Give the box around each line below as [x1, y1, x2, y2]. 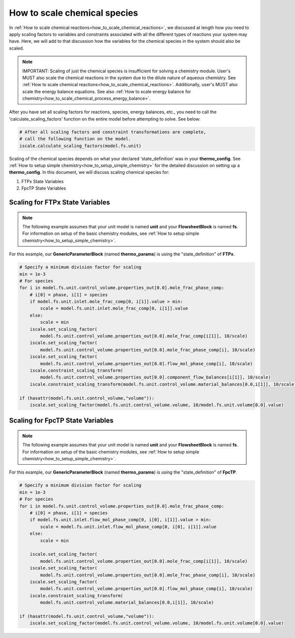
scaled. [9, 45, 24, 51]
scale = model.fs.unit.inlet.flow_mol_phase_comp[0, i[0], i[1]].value [40, 524, 217, 529]
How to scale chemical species [9, 7, 138, 18]
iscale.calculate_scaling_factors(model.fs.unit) [19, 143, 142, 149]
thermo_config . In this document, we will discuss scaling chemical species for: [9, 169, 170, 175]
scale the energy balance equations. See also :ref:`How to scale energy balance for [22, 89, 191, 95]
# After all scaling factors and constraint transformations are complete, [19, 129, 206, 135]
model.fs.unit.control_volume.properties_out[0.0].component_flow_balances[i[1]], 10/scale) [40, 375, 271, 380]
